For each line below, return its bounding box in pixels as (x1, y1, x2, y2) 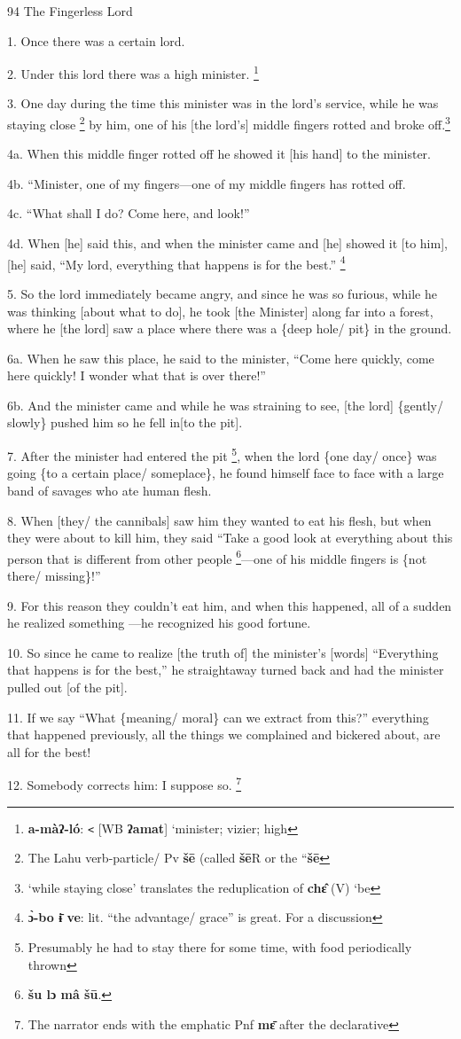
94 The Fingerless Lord (7, 2, 133, 20)
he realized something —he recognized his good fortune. (7, 613, 311, 632)
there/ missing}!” (7, 566, 101, 584)
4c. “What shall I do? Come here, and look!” (7, 204, 250, 223)
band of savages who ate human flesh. (7, 480, 212, 499)
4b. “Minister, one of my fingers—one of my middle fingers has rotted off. (7, 174, 406, 192)
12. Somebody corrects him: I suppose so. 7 (7, 773, 242, 793)
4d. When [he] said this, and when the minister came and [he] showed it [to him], (7, 234, 448, 253)
